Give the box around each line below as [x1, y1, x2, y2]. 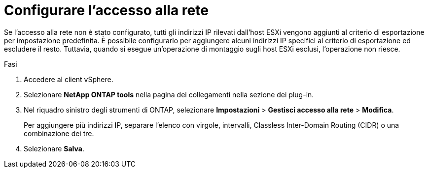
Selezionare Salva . [24, 144, 84, 153]
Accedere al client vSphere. [24, 75, 113, 84]
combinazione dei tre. [24, 129, 94, 138]
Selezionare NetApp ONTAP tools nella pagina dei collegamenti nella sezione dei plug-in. [24, 90, 314, 99]
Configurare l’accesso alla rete [4, 2, 209, 19]
